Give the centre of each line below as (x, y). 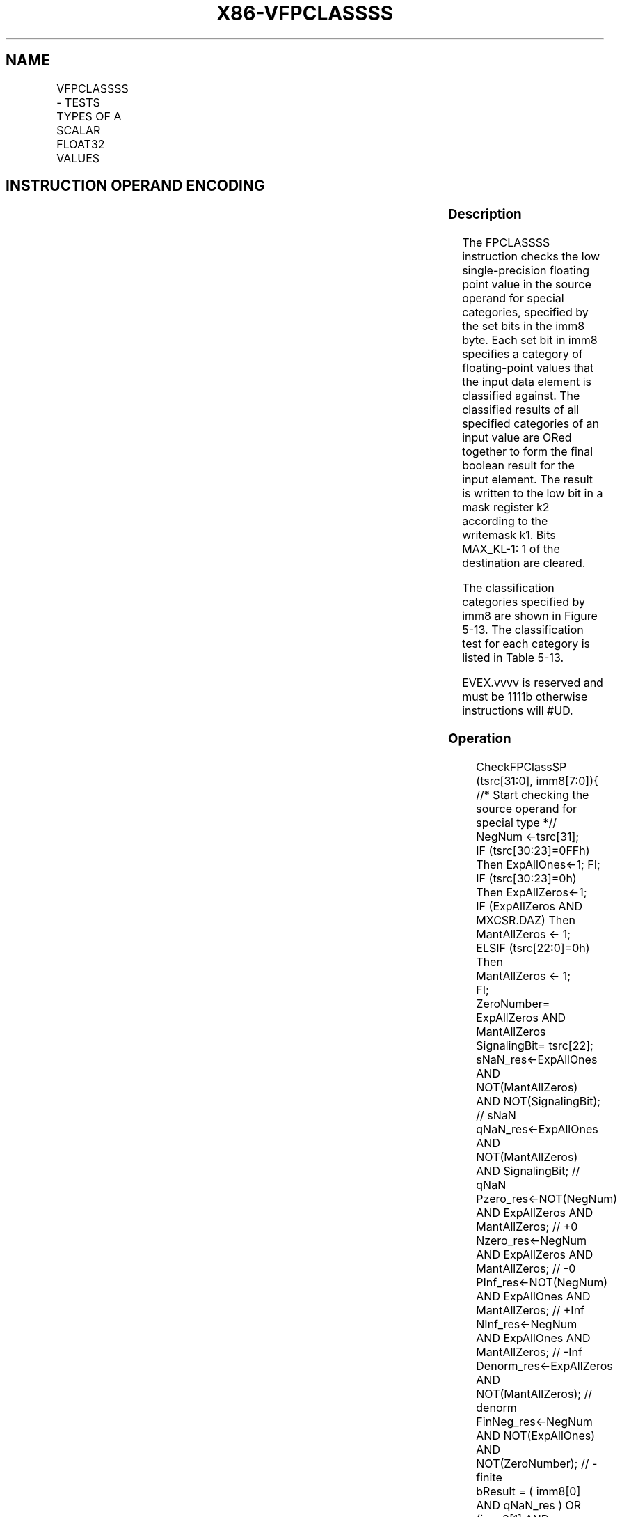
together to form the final (528, 452)
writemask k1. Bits (509, 535)
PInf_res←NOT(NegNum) (542, 1282)
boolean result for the (518, 466)
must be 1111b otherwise (525, 697)
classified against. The (521, 396)
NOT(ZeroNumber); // (533, 1463)
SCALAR (79, 130)
